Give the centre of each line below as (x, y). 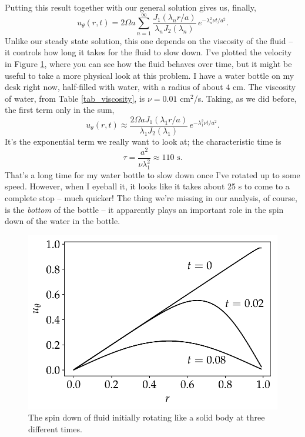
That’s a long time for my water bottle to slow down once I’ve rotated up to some (152, 174)
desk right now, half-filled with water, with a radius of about (114, 87)
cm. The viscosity (264, 87)
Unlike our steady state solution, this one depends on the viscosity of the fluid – (149, 40)
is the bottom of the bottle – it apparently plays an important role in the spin (144, 209)
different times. (55, 429)
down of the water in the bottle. (63, 221)
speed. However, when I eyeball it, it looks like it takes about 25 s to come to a (147, 186)
